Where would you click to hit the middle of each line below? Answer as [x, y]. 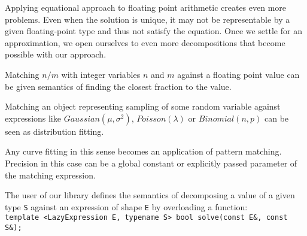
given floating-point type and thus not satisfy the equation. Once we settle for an [153, 31]
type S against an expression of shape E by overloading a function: [126, 206]
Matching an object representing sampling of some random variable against [143, 106]
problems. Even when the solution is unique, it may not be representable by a [148, 19]
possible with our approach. [56, 54]
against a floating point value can [238, 74]
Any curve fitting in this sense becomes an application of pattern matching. [143, 151]
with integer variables [101, 74]
